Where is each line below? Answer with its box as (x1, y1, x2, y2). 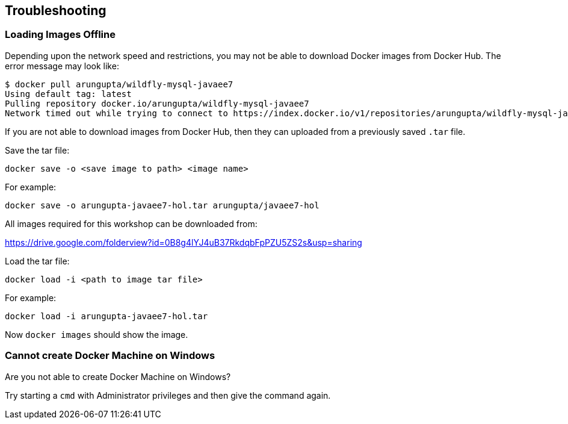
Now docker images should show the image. (5, 329, 188, 340)
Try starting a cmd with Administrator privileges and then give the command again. (5, 390, 331, 401)
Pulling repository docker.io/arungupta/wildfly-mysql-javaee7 (5, 98, 309, 108)
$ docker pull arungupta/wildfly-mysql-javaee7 (5, 79, 233, 89)
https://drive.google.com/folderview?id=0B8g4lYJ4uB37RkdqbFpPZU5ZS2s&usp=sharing (5, 237, 362, 248)
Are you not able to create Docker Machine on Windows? (5, 371, 231, 382)
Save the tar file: (5, 145, 70, 155)
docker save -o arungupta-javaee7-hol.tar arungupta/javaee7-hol (5, 200, 319, 210)
